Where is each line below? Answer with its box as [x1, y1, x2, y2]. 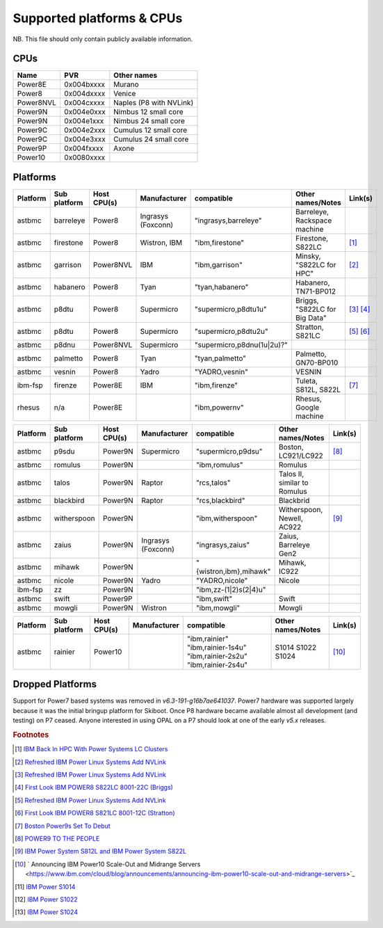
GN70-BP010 [295, 358, 339, 367]
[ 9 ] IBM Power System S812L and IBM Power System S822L [15, 847, 187, 856]
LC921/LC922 [278, 451, 323, 461]
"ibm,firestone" [195, 237, 245, 247]
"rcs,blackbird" [195, 495, 246, 505]
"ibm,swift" [195, 593, 233, 603]
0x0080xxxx [63, 153, 106, 163]
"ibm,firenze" [195, 380, 238, 390]
